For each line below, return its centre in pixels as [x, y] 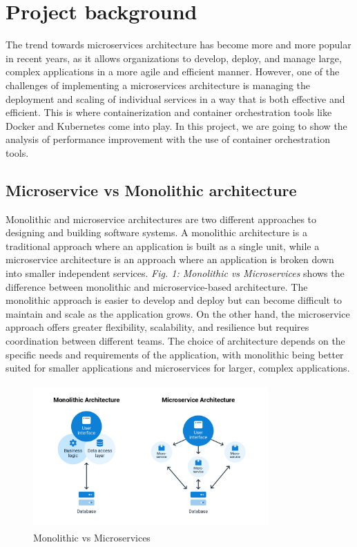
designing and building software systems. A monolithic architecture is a [156, 232]
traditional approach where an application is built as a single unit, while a [163, 246]
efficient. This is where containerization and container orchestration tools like [169, 112]
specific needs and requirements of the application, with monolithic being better [175, 354]
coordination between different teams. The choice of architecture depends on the [175, 341]
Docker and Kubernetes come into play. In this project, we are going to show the [176, 125]
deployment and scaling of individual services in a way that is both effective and [175, 98]
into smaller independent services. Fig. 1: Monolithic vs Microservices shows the [175, 273]
